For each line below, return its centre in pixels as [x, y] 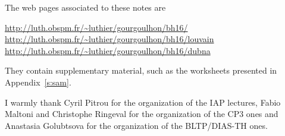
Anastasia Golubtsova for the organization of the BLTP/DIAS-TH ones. [136, 125]
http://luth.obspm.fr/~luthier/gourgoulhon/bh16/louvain [109, 39]
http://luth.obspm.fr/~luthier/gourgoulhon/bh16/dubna [108, 50]
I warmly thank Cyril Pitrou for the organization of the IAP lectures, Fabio [143, 102]
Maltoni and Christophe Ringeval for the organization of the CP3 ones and [142, 114]
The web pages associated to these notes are [85, 7]
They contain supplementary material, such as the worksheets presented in [141, 70]
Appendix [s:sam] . [38, 82]
